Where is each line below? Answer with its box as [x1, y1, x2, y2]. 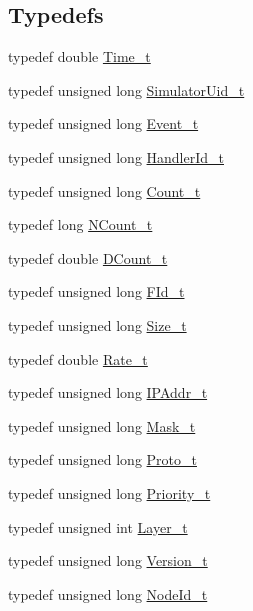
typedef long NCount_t [8, 214, 153, 235]
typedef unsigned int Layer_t [8, 516, 188, 537]
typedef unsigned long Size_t [8, 314, 187, 335]
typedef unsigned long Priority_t [8, 482, 211, 503]
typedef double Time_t [8, 46, 151, 67]
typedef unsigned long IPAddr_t [8, 382, 208, 403]
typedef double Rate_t [8, 348, 148, 369]
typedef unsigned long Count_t [8, 180, 201, 201]
